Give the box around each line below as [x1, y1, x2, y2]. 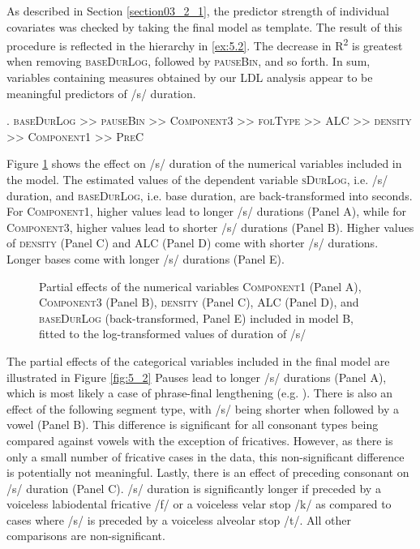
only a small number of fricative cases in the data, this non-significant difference [6, 448, 405, 465]
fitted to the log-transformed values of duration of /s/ [39, 325, 306, 342]
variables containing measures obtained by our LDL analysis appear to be [6, 69, 373, 86]
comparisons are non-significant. [6, 527, 165, 544]
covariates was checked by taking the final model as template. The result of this [6, 18, 403, 35]
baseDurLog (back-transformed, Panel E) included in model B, [39, 309, 354, 326]
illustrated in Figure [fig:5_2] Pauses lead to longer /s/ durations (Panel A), [6, 368, 387, 385]
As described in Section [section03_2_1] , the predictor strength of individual [6, 2, 389, 19]
